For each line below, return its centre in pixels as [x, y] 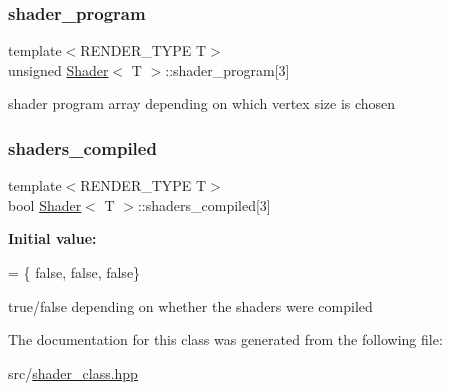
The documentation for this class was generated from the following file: [225, 339]
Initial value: [52, 238]
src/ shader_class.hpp [73, 372]
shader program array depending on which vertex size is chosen [202, 103]
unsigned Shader [58, 69]
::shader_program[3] [227, 69]
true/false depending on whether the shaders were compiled [190, 305]
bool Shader [45, 204]
